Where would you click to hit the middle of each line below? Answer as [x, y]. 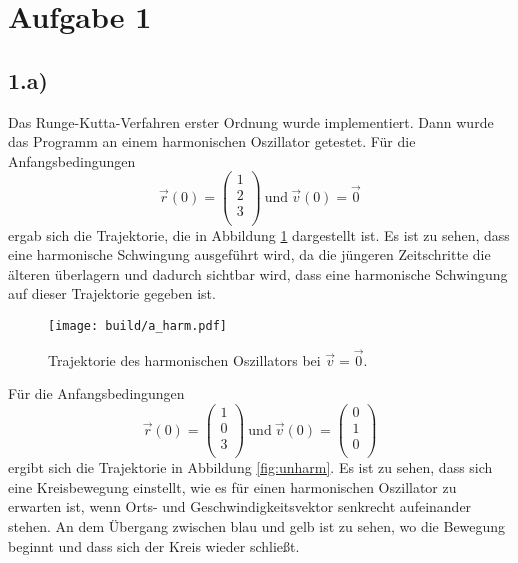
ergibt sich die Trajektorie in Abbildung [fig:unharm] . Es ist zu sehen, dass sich [250, 467]
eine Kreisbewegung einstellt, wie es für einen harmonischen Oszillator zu [232, 486]
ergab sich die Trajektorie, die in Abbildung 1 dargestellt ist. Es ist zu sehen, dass [259, 234]
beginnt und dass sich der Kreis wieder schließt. [154, 545]
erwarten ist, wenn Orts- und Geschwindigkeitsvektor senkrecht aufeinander [240, 506]
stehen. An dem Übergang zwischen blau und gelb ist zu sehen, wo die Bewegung [257, 525]
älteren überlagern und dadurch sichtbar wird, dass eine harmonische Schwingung [258, 273]
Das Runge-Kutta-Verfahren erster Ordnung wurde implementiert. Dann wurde [251, 121]
